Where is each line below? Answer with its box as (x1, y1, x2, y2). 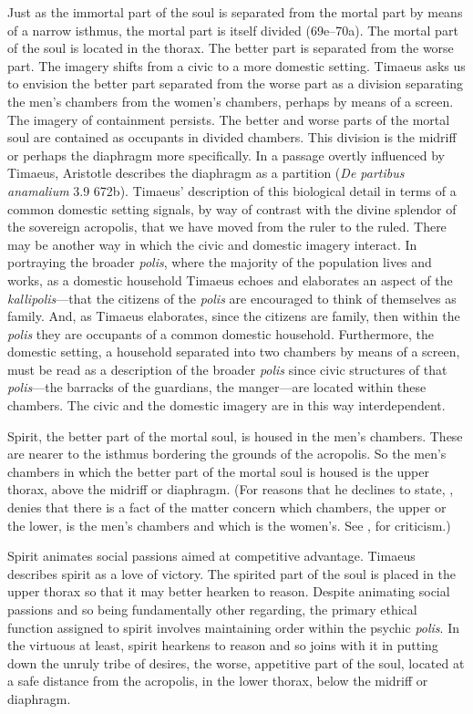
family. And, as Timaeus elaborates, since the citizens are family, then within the (7, 306, 460, 326)
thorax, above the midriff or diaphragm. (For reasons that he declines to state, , (7, 480, 454, 499)
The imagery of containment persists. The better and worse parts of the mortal (7, 109, 450, 129)
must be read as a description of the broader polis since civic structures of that (7, 359, 447, 378)
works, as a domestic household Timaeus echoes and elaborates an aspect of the (7, 270, 453, 289)
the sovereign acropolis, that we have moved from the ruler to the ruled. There (7, 217, 447, 236)
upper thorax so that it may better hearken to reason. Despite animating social (7, 582, 450, 601)
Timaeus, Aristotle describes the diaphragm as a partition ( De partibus (7, 163, 405, 182)
